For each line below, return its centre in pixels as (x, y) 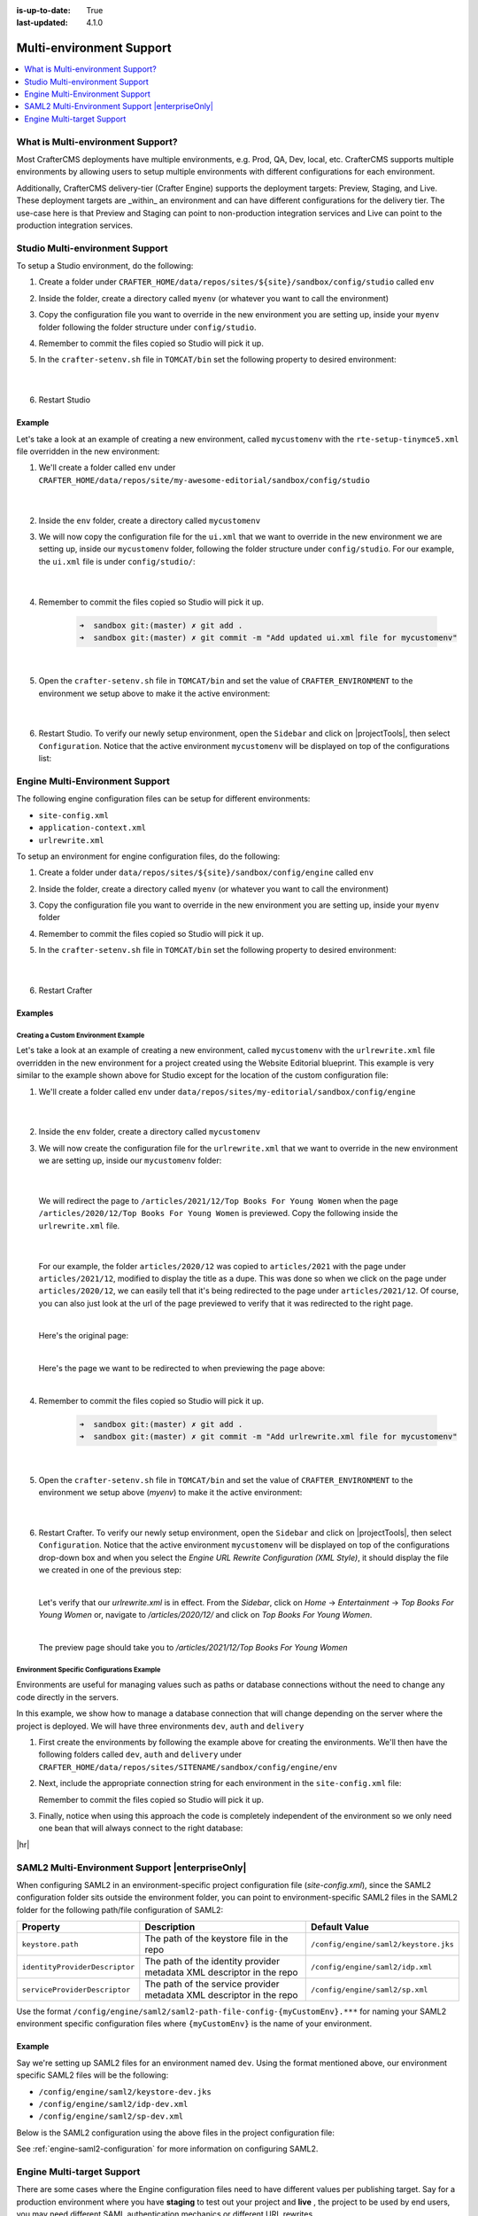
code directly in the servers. (68, 1697)
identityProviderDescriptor (78, 1966)
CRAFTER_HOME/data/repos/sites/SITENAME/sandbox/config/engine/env (188, 1767)
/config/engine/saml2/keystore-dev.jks (125, 2091)
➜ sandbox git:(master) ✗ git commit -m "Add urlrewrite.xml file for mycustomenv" (268, 1437)
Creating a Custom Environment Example (81, 1035)
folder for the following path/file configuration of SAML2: (120, 1909)
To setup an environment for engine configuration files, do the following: (148, 856)
